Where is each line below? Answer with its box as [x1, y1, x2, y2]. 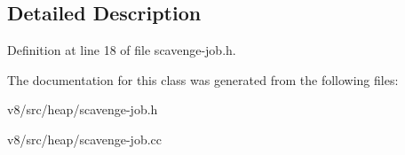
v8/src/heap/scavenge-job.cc [7, 129, 163, 148]
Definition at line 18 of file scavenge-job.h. [7, 41, 236, 59]
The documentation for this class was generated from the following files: [7, 70, 399, 89]
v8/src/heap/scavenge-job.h [7, 100, 158, 119]
